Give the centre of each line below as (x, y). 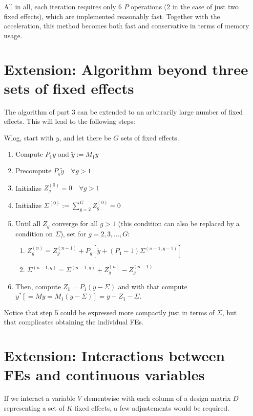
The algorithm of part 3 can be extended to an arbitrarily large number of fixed (124, 111)
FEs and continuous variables (105, 375)
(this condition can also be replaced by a (179, 223)
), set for (73, 233)
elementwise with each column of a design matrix (157, 398)
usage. (13, 35)
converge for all (75, 223)
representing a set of (34, 407)
